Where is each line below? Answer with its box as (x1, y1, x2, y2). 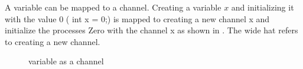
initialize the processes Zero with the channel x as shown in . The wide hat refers (5, 24, 298, 36)
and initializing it (231, 1, 294, 13)
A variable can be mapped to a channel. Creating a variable (5, 1, 221, 13)
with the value (5, 12, 57, 25)
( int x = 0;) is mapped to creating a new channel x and (66, 12, 270, 25)
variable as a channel (28, 55, 104, 67)
